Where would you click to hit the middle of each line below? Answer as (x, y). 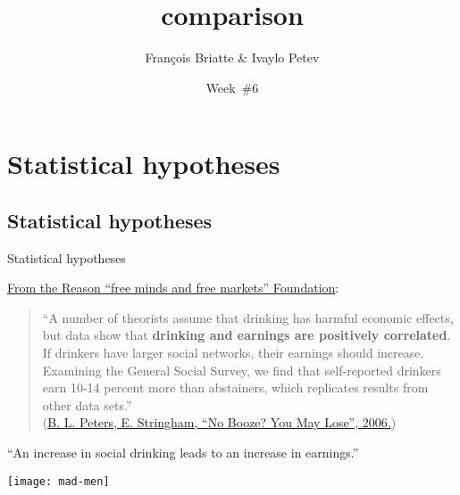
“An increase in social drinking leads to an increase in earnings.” (183, 453)
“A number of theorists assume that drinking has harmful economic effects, (248, 317)
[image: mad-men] (59, 481)
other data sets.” (87, 404)
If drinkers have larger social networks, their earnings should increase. (233, 353)
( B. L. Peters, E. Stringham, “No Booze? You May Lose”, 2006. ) (219, 422)
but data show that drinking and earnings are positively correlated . (247, 335)
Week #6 (232, 87)
